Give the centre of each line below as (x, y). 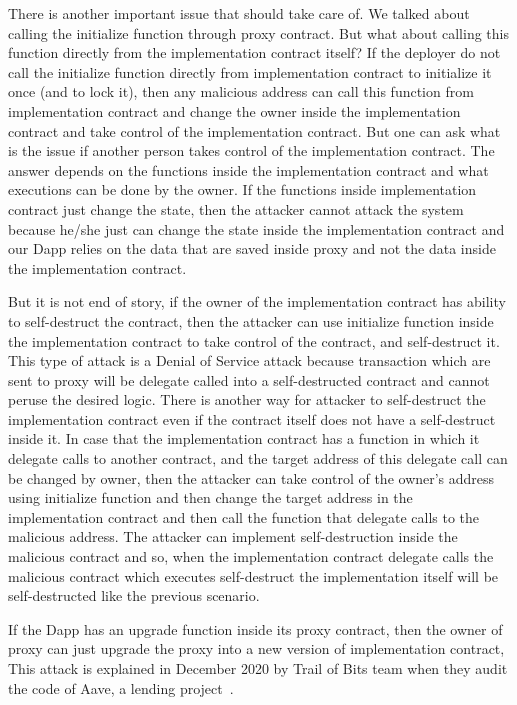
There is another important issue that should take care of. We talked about (239, 13)
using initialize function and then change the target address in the (210, 497)
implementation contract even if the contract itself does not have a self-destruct (252, 418)
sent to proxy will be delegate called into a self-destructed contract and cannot (249, 379)
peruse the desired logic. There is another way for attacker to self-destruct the (247, 399)
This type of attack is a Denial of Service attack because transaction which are (249, 360)
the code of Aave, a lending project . (121, 687)
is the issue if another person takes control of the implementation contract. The (251, 150)
